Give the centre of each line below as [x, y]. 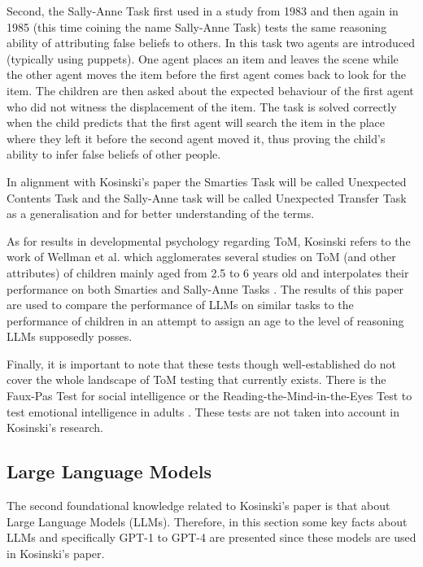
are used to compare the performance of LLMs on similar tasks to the [180, 305]
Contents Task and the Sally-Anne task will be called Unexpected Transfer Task [207, 197]
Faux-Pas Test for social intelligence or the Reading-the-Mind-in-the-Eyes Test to [209, 396]
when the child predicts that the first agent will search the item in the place [196, 122]
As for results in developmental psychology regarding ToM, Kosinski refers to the [209, 240]
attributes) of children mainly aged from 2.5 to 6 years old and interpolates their [208, 272]
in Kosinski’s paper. [56, 553]
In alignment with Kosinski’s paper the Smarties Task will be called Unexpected [207, 181]
